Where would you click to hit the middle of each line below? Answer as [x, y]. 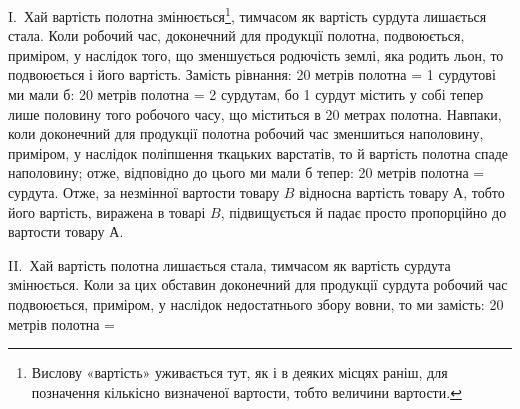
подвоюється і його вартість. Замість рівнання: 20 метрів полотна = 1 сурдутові [252, 74]
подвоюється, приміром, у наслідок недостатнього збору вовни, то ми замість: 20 [256, 303]
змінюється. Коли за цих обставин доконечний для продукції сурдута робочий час [258, 284]
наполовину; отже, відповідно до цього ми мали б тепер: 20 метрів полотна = [246, 172]
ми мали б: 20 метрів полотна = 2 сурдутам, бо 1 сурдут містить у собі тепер [246, 94]
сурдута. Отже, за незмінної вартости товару [144, 192]
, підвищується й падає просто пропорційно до [363, 211]
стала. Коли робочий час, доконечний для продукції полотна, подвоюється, [236, 35]
